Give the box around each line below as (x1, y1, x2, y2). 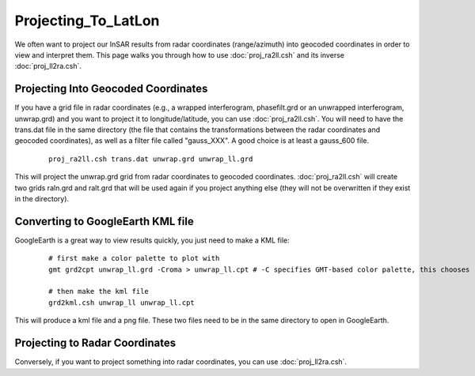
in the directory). (14, 194, 70, 203)
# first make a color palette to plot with (48, 254, 220, 263)
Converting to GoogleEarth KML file (14, 214, 194, 228)
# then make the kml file (48, 287, 150, 296)
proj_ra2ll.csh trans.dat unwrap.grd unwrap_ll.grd (48, 154, 253, 164)
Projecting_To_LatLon (14, 12, 160, 29)
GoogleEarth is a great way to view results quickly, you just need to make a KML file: (14, 235, 290, 245)
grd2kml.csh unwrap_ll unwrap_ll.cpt (48, 298, 196, 307)
